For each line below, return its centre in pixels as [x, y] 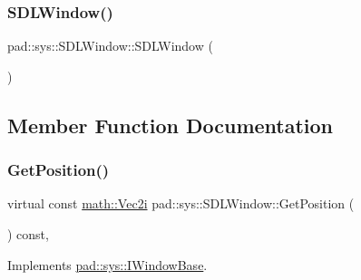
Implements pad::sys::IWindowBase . [107, 264]
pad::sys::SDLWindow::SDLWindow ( [110, 46]
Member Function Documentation [171, 125]
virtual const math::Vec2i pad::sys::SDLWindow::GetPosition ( [181, 203]
